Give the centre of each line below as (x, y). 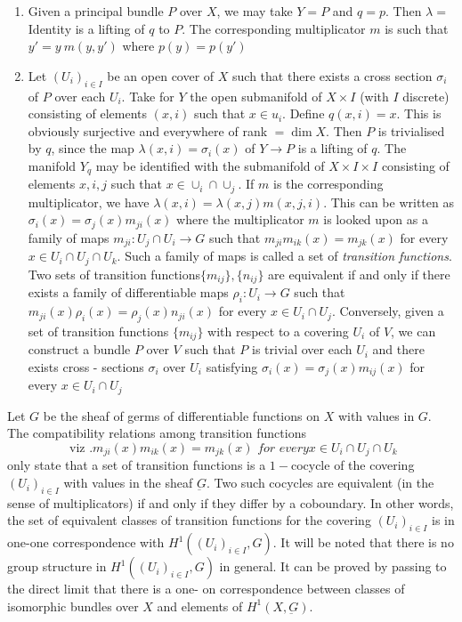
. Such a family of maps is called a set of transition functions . (284, 256)
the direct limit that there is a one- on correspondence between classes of (206, 589)
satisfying (232, 366)
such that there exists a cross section (332, 75)
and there (398, 349)
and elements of (200, 606)
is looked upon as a (376, 219)
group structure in (57, 566)
